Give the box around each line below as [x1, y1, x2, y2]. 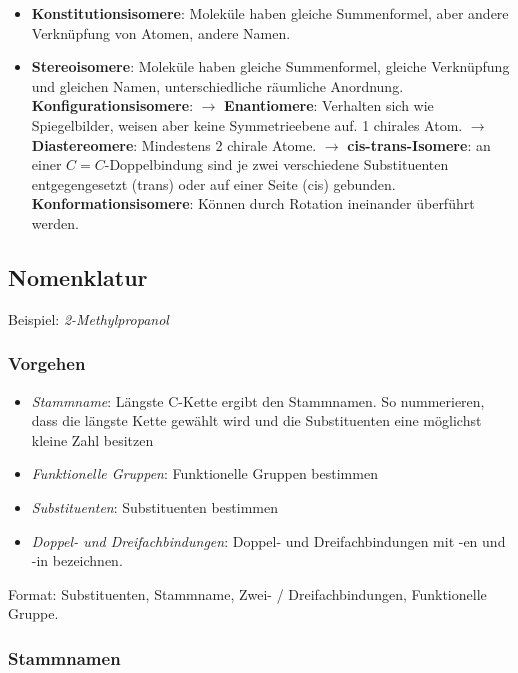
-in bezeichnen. [31, 550, 123, 571]
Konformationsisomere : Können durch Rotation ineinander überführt [31, 193, 475, 214]
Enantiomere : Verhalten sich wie [224, 95, 434, 116]
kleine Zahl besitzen [31, 429, 154, 450]
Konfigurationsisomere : [31, 95, 194, 116]
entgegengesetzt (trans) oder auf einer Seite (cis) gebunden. [31, 173, 396, 194]
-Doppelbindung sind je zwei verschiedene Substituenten [104, 154, 449, 175]
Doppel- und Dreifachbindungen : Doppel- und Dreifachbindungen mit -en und [31, 530, 506, 551]
